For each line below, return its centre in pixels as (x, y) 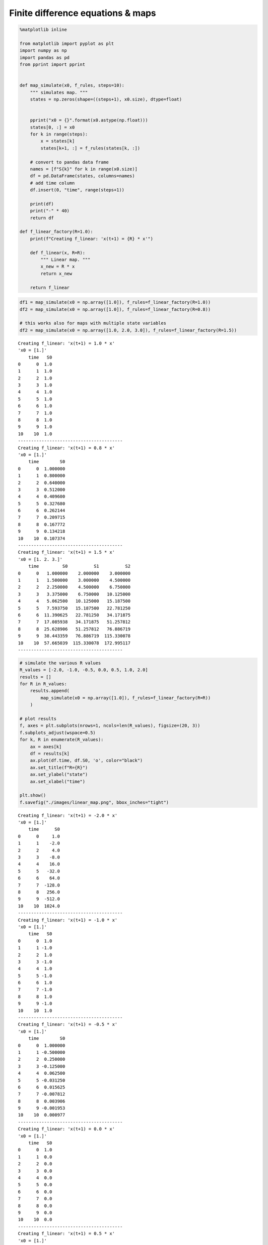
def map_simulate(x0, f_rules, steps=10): (72, 85)
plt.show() (33, 795)
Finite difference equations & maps (83, 13)
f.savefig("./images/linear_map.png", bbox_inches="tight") (94, 802)
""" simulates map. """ (59, 92)
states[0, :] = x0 (52, 127)
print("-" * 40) (50, 211)
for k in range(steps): (59, 134)
